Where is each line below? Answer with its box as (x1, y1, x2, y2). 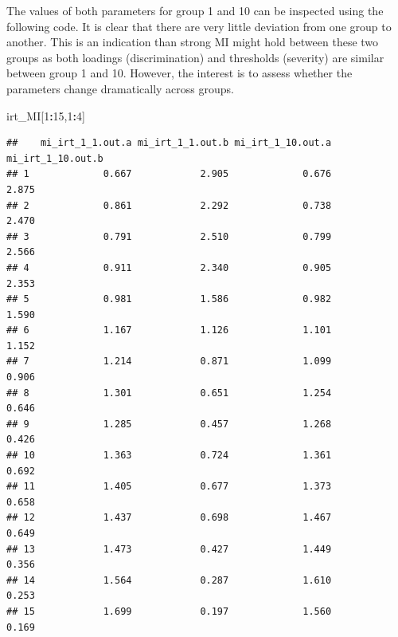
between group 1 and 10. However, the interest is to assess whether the (6, 65, 353, 81)
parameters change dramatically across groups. (6, 80, 234, 96)
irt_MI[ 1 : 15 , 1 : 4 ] (6, 107, 85, 124)
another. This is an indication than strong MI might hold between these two (6, 33, 379, 50)
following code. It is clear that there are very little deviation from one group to (6, 18, 392, 34)
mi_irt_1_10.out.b (6, 152, 103, 164)
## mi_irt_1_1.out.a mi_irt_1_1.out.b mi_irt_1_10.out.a (6, 137, 332, 149)
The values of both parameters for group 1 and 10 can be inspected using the (6, 2, 384, 18)
